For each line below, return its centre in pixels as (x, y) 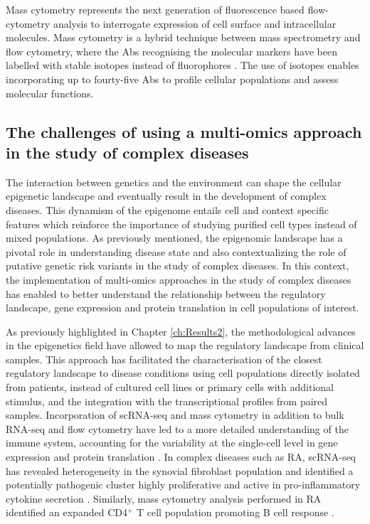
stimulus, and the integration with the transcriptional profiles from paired (167, 401)
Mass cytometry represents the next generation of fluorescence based (155, 9)
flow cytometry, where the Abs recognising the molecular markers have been (171, 51)
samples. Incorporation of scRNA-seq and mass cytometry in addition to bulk (175, 415)
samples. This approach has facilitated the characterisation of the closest (164, 359)
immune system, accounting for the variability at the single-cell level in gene (172, 443)
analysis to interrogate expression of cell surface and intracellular (195, 23)
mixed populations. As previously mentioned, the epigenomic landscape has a (174, 238)
